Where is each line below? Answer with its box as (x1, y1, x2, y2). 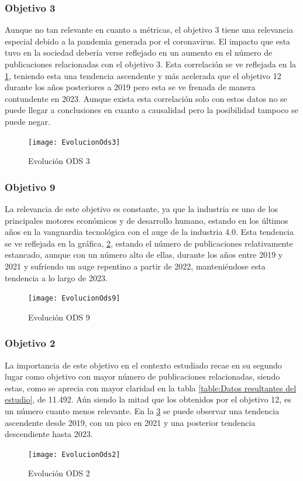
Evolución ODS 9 (28, 311, 90, 323)
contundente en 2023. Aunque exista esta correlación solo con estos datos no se (5, 92, 287, 104)
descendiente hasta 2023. (5, 428, 93, 440)
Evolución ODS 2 (28, 467, 90, 479)
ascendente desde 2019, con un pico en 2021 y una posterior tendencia (5, 416, 256, 428)
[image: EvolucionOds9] (28, 294, 120, 303)
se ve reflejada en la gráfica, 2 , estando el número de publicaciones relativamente (5, 237, 293, 249)
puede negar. (5, 115, 50, 127)
